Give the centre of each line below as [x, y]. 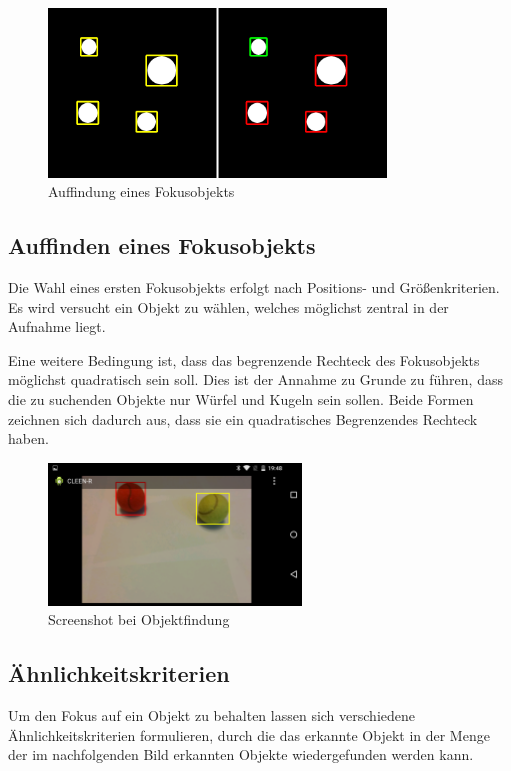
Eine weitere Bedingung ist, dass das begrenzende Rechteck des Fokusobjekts [244, 359]
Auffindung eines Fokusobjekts [141, 191]
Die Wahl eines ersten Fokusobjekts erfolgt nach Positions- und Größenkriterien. [254, 286]
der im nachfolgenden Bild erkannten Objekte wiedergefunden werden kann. [241, 754]
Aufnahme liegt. [57, 326]
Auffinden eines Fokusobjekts [162, 245]
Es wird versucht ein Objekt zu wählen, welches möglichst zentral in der [228, 306]
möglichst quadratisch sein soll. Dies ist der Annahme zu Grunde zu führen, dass [255, 379]
